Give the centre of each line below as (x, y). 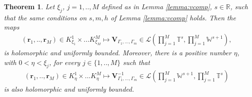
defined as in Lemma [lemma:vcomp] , (156, 6)
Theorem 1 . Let (29, 6)
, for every (65, 62)
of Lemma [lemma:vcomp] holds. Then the (173, 17)
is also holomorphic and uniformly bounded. (69, 89)
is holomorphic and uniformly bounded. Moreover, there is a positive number (118, 53)
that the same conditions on (45, 17)
